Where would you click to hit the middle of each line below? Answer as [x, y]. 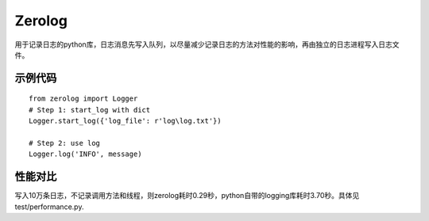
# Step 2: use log [65, 143]
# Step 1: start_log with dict [90, 110]
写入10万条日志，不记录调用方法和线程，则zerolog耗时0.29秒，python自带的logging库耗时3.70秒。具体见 [187, 196]
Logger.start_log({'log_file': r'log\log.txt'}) [125, 121]
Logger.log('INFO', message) [85, 154]
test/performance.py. [49, 207]
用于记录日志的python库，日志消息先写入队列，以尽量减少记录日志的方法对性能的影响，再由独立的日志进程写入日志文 [207, 44]
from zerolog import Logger [83, 99]
